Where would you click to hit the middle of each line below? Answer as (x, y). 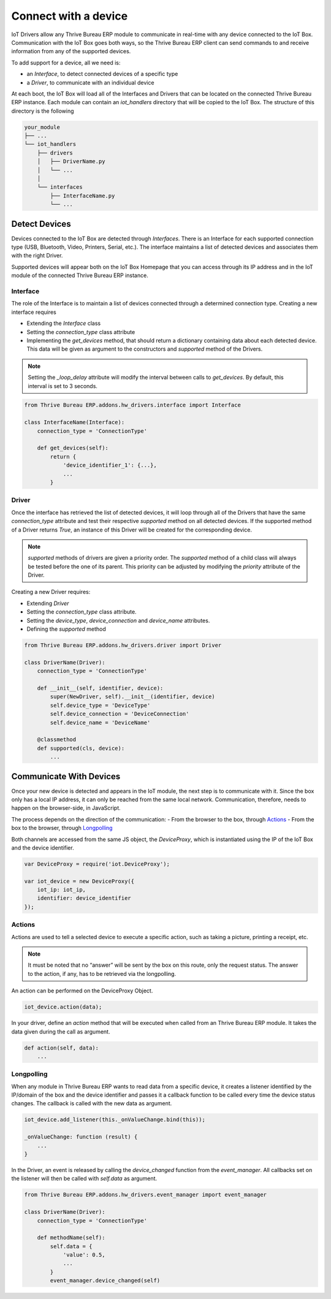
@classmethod (57, 740)
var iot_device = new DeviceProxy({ (79, 881)
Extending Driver (48, 603)
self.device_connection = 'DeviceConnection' (120, 714)
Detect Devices (41, 224)
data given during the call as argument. (61, 1031)
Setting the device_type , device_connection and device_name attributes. (118, 620)
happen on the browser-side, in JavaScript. (66, 808)
